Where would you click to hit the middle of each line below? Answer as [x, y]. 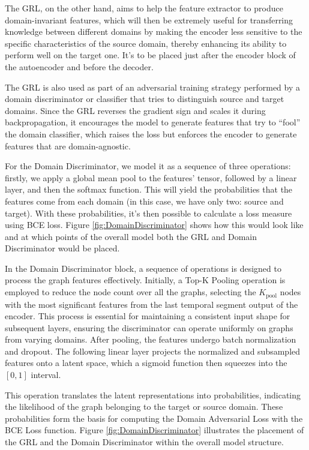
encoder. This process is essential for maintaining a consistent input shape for [148, 316]
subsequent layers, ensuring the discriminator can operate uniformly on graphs [149, 327]
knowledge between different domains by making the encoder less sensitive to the [154, 31]
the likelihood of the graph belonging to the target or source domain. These [144, 406]
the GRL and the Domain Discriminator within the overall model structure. [144, 442]
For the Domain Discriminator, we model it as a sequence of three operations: [148, 166]
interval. [46, 375]
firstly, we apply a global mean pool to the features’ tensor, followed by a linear [151, 177]
